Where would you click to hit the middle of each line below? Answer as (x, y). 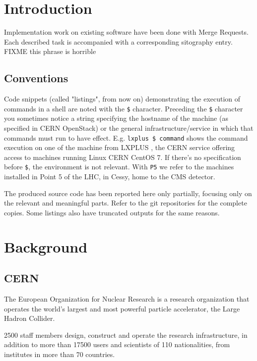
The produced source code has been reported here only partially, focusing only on (128, 193)
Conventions (36, 78)
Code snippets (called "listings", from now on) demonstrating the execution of (122, 99)
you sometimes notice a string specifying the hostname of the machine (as (116, 118)
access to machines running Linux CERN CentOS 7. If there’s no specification (123, 157)
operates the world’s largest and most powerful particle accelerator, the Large (122, 308)
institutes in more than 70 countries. (60, 354)
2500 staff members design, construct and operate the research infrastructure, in (126, 335)
